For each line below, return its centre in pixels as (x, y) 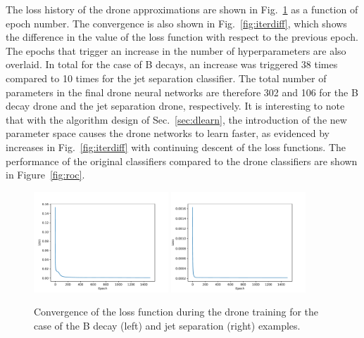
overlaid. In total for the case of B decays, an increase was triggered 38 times (172, 64)
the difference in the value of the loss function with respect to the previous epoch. (182, 37)
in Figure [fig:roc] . (45, 175)
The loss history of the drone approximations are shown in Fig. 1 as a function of (182, 9)
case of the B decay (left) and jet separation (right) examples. (167, 325)
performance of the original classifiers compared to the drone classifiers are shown (182, 161)
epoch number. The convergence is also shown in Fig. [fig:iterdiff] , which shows (176, 23)
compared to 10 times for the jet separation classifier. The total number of (166, 78)
